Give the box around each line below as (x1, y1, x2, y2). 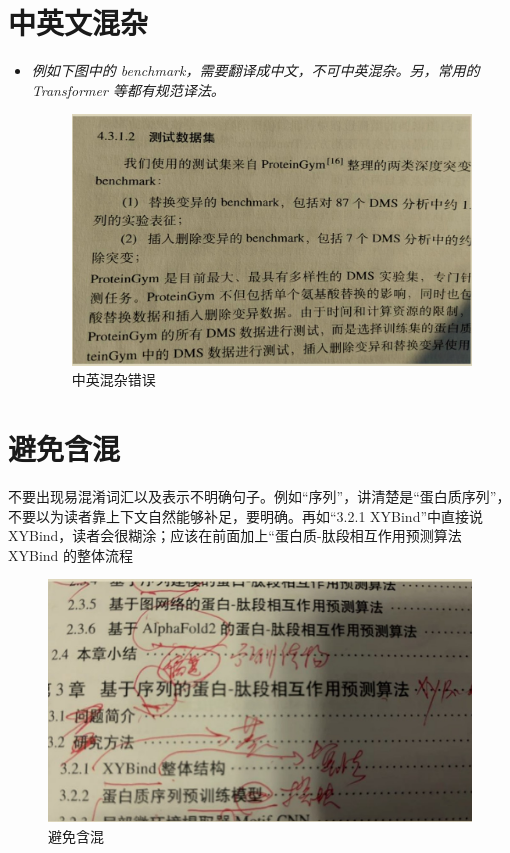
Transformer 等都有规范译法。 (31, 79, 225, 100)
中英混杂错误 (71, 369, 156, 390)
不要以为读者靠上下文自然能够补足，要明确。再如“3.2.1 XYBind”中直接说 (8, 505, 484, 526)
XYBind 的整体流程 (8, 544, 134, 565)
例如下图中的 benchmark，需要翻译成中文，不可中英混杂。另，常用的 (31, 60, 480, 81)
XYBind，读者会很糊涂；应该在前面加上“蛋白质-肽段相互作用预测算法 (8, 525, 462, 546)
